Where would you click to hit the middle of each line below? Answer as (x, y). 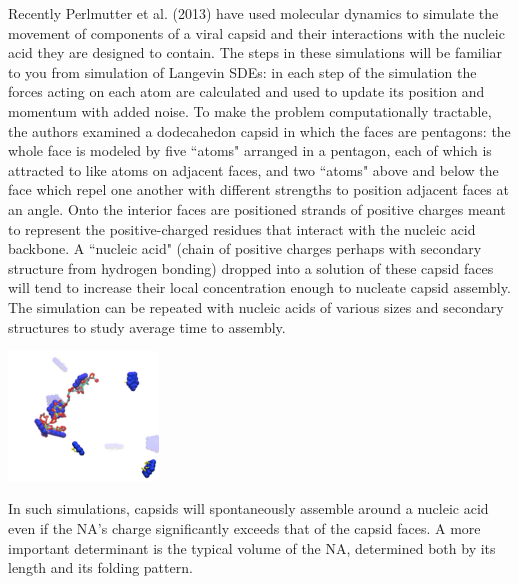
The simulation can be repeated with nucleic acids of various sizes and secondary (256, 306)
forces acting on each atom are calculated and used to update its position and (246, 91)
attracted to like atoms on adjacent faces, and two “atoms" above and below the (253, 169)
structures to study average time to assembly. (147, 326)
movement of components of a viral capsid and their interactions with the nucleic (256, 32)
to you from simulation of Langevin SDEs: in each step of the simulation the (242, 71)
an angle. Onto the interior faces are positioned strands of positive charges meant (257, 208)
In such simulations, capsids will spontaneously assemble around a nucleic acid (248, 508)
